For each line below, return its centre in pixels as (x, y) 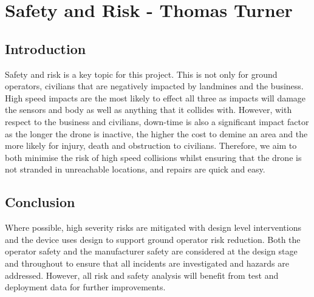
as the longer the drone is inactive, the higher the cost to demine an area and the (156, 133)
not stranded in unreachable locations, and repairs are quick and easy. (135, 169)
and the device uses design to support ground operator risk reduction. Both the (153, 239)
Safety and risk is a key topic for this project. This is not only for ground (141, 74)
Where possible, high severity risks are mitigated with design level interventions (153, 227)
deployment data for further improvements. (85, 287)
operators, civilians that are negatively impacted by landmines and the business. (154, 86)
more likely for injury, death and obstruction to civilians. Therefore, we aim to (151, 145)
